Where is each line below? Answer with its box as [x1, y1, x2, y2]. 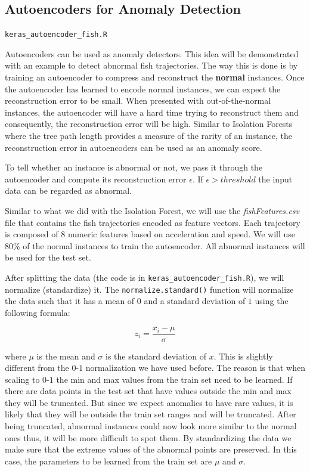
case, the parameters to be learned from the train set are [5, 454, 212, 467]
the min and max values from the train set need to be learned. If [56, 373, 293, 385]
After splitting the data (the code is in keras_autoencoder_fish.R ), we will [5, 271, 284, 283]
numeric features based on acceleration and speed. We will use [67, 228, 296, 240]
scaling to [5, 373, 40, 385]
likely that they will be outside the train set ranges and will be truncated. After [5, 408, 296, 420]
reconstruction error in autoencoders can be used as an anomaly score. [5, 141, 262, 153]
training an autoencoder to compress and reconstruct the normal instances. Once [5, 71, 305, 83]
